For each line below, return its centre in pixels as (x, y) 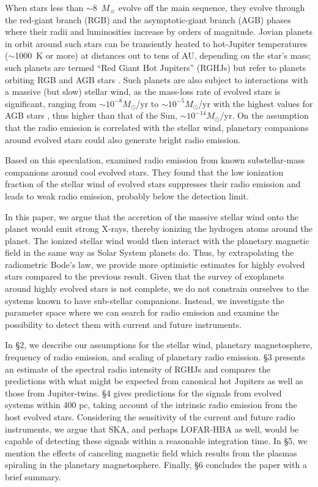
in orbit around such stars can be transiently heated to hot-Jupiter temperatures (156, 43)
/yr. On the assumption (264, 115)
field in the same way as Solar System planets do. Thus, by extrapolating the (150, 252)
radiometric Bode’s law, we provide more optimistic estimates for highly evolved (155, 264)
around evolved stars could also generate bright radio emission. (123, 139)
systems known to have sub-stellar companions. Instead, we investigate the (145, 300)
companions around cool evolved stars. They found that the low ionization (144, 172)
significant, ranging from (51, 103)
